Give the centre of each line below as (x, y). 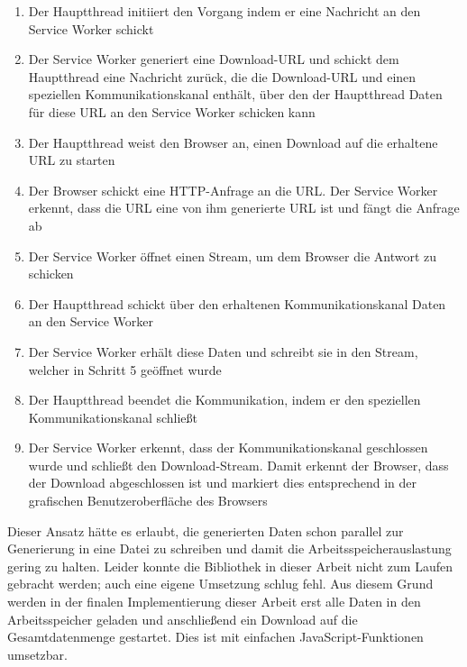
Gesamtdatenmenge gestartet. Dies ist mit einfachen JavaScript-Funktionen (215, 637)
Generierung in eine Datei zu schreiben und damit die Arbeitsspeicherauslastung (229, 548)
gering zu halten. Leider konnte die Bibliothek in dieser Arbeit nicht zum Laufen (230, 566)
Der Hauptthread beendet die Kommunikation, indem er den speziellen (224, 400)
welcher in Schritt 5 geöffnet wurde (125, 369)
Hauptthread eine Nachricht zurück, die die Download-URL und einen (222, 76)
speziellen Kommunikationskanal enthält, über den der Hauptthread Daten (235, 94)
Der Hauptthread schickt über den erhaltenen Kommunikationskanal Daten (237, 303)
